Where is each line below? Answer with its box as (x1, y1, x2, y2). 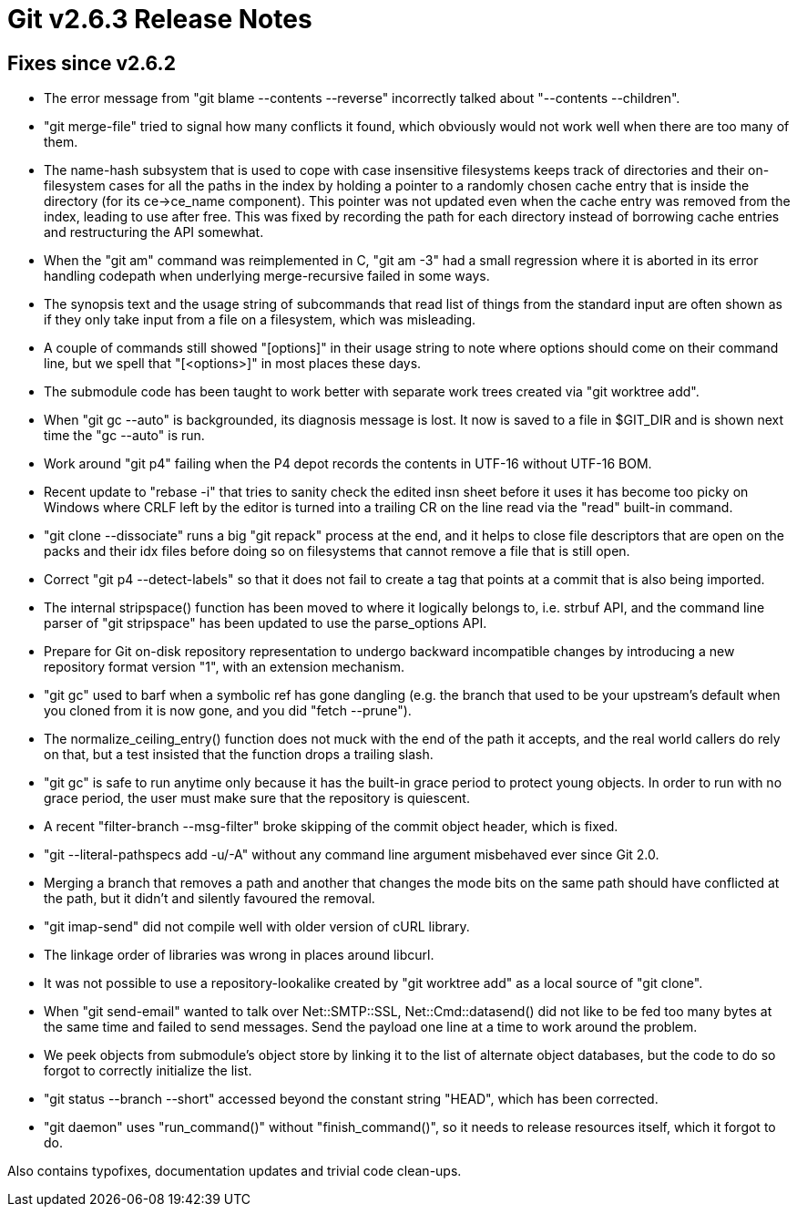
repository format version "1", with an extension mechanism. (44, 659, 404, 675)
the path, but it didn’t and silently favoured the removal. (44, 890, 375, 907)
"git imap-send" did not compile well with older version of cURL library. (44, 919, 470, 935)
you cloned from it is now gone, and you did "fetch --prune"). (44, 703, 412, 719)
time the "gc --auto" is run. (44, 427, 205, 444)
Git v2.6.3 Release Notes (7, 4, 312, 35)
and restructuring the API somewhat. (44, 224, 264, 241)
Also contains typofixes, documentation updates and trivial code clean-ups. (7, 1163, 462, 1179)
